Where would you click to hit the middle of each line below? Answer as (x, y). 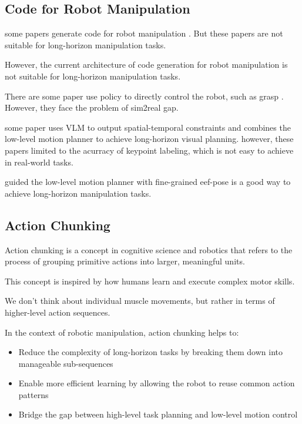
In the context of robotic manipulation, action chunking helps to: (122, 332)
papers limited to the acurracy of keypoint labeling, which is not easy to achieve (149, 150)
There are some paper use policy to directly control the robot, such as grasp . (144, 96)
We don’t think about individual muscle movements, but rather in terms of (140, 301)
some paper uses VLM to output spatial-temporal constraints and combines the (148, 127)
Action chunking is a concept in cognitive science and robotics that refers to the (149, 249)
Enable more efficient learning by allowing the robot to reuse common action (157, 383)
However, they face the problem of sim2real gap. (92, 107)
